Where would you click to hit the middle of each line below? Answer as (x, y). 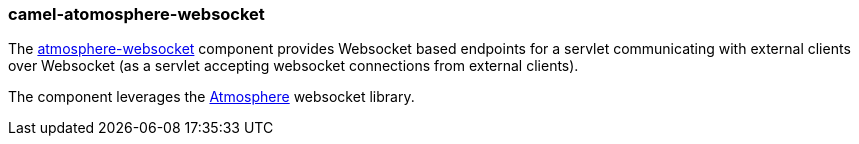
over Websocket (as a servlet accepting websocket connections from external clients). (293, 66)
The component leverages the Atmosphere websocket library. (211, 97)
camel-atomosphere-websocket (136, 14)
